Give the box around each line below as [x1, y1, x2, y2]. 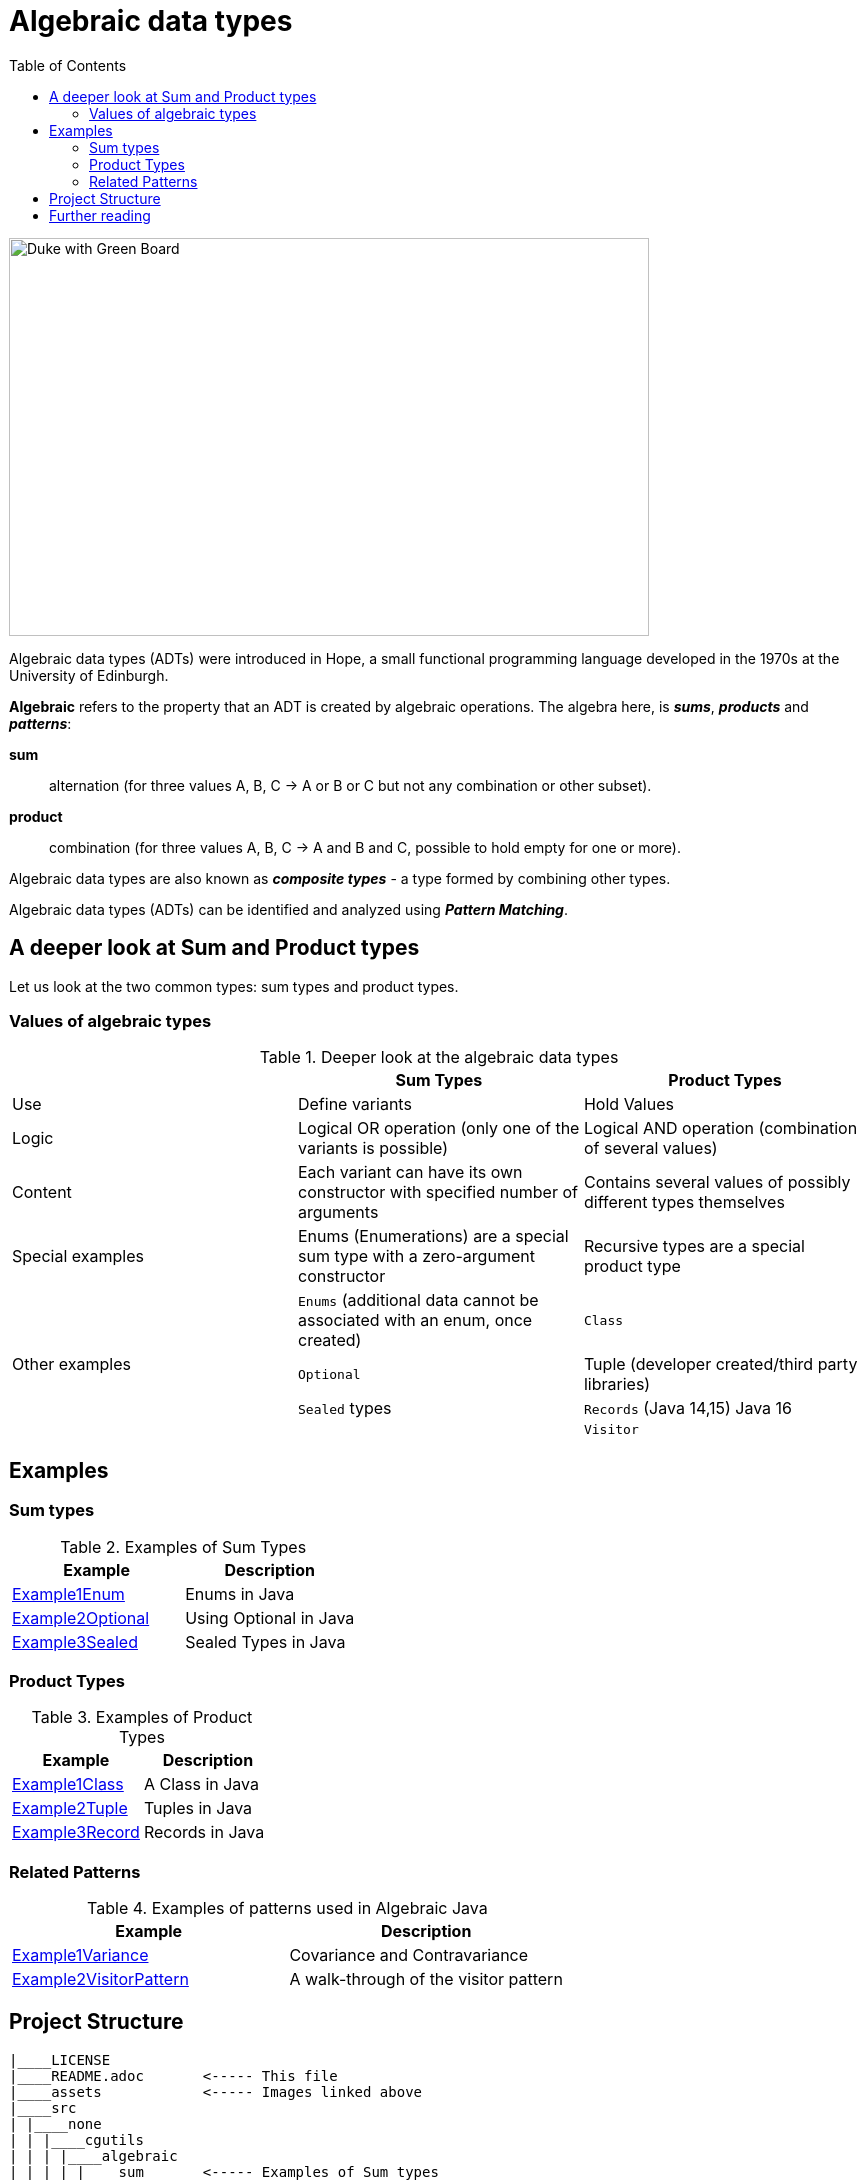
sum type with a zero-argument [297, 1246, 535, 1267]
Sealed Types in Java [185, 1631, 346, 1652]
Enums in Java [185, 1583, 295, 1604]
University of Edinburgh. [9, 666, 169, 684]
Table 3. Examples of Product [31, 1707, 253, 1728]
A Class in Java [143, 1774, 260, 1795]
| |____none [9, 2115, 102, 2132]
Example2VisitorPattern [12, 1969, 189, 1990]
